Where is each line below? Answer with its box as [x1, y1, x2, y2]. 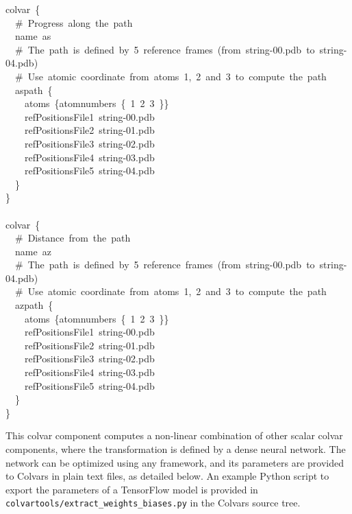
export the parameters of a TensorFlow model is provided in [5, 482, 258, 496]
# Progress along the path [14, 15, 133, 30]
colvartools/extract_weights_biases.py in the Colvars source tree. [5, 495, 301, 510]
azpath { [14, 298, 53, 312]
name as [14, 29, 51, 43]
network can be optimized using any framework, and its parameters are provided [5, 455, 344, 469]
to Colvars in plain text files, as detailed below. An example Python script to [5, 469, 329, 483]
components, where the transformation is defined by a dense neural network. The [5, 442, 346, 456]
